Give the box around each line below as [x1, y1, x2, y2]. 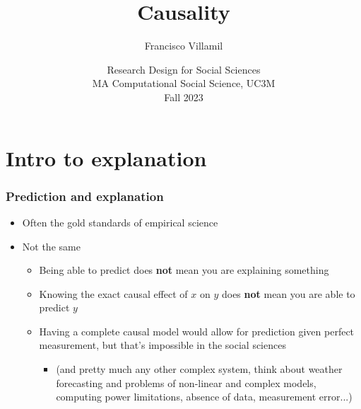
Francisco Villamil [144, 38, 223, 53]
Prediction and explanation [6, 187, 164, 204]
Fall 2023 [164, 89, 203, 104]
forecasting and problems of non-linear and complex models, [56, 375, 316, 390]
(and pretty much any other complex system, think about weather [56, 362, 343, 376]
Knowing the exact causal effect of [39, 286, 188, 301]
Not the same [22, 238, 81, 253]
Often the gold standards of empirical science [22, 214, 218, 229]
